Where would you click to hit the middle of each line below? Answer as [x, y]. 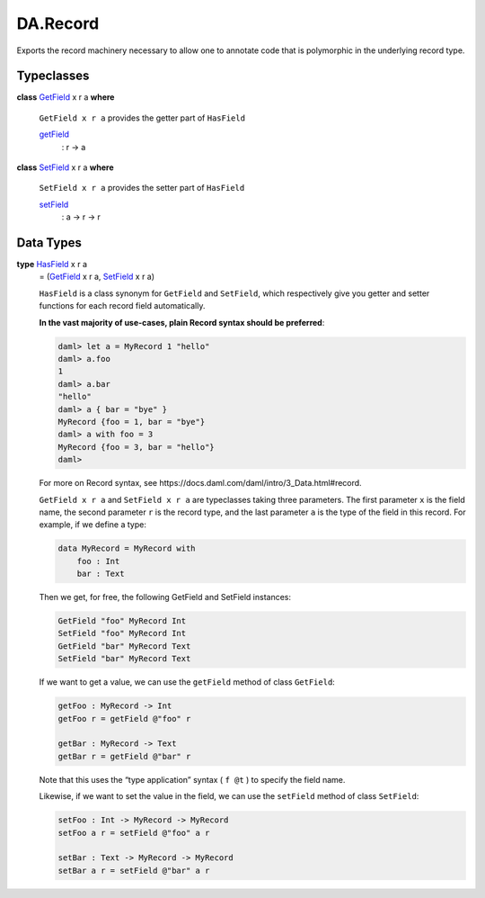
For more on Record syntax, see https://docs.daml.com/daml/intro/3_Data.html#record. [201, 483]
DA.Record [58, 23]
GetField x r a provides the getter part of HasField [142, 118]
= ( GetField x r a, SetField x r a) [97, 277]
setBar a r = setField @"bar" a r [134, 870]
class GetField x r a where [66, 97]
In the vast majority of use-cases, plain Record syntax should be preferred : [182, 322]
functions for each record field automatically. [122, 306]
